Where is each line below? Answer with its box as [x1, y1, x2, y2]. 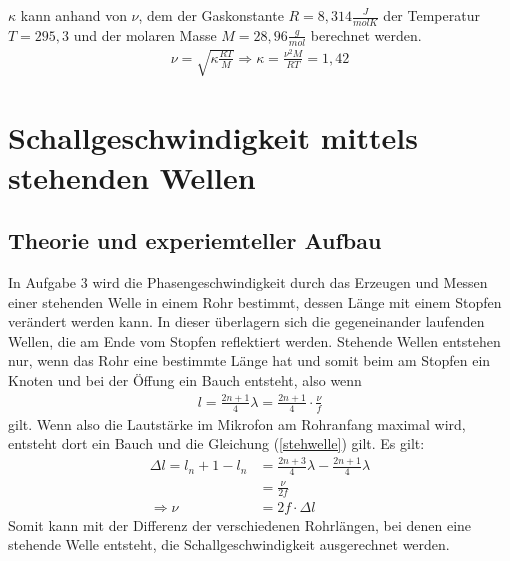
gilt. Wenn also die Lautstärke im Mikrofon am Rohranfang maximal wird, [8, 413, 466, 434]
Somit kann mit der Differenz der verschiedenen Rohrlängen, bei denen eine [8, 514, 472, 535]
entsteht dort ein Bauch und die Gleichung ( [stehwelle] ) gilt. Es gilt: [8, 433, 425, 454]
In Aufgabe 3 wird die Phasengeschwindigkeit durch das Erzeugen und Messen [8, 272, 488, 292]
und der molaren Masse [73, 24, 217, 45]
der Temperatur [383, 5, 480, 25]
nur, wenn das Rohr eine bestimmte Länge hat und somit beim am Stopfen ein [8, 350, 491, 371]
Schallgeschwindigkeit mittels [8, 117, 418, 158]
